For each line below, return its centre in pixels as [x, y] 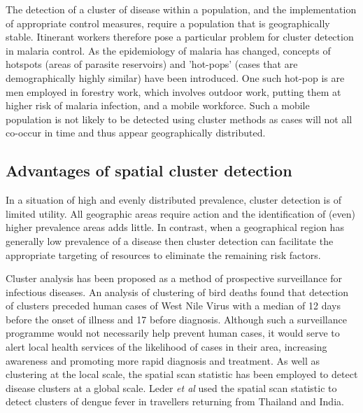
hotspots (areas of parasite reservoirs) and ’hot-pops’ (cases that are [152, 64]
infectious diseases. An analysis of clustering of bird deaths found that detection [177, 292]
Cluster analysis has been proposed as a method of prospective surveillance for [174, 278]
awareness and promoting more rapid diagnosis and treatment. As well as [163, 360]
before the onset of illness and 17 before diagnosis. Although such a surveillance [176, 319]
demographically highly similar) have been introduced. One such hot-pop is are [175, 77]
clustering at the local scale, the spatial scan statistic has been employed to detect [182, 374]
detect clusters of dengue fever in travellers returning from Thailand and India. [175, 401]
